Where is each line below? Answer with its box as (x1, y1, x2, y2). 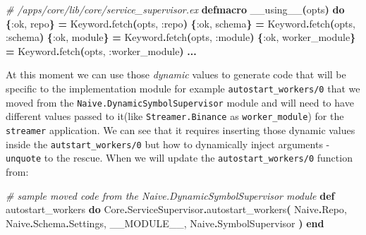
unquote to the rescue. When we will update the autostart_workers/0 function (6, 150, 353, 165)
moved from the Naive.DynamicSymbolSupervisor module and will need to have (6, 95, 354, 109)
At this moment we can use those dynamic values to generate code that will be (6, 67, 346, 82)
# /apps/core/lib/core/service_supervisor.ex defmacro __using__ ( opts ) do (6, 2, 345, 16)
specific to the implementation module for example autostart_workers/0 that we (6, 80, 360, 95)
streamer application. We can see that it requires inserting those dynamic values (6, 122, 355, 137)
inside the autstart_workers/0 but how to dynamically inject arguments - (6, 136, 330, 151)
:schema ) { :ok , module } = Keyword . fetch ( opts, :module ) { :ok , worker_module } (6, 30, 356, 44)
